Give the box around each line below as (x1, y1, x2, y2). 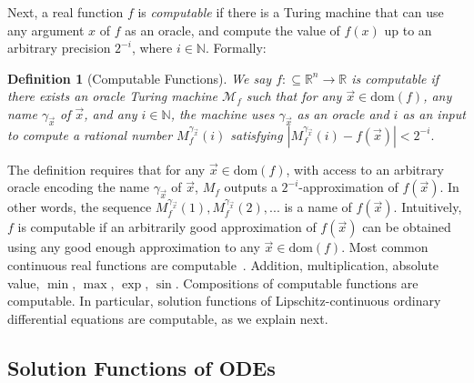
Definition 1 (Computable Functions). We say (7, 68, 272, 87)
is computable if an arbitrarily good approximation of (17, 217, 317, 237)
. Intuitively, (393, 197, 462, 217)
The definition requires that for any (7, 159, 206, 178)
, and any (84, 104, 137, 123)
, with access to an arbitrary (286, 159, 444, 178)
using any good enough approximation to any (7, 237, 260, 257)
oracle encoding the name (7, 177, 149, 197)
